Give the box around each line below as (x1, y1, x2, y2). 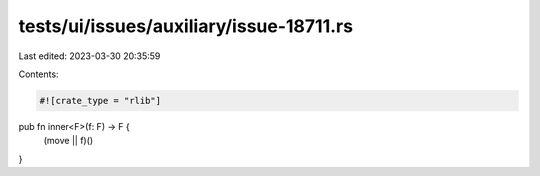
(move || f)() (43, 135, 94, 147)
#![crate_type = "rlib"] (39, 95, 162, 106)
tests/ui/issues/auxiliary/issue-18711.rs (18, 15, 354, 37)
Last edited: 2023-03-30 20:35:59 (18, 50, 161, 62)
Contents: (18, 68, 59, 80)
